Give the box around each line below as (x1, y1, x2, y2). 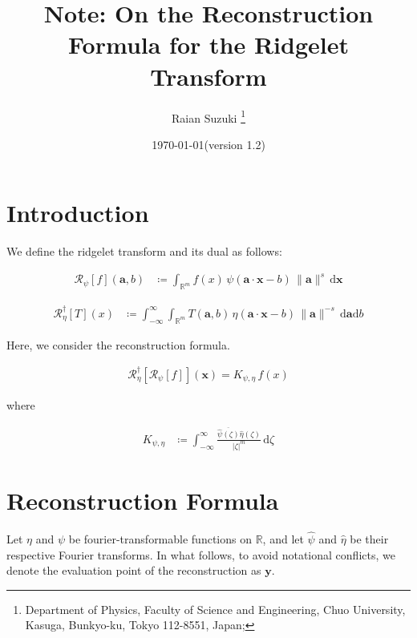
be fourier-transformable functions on (68, 531, 252, 547)
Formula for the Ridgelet (68, 28, 349, 61)
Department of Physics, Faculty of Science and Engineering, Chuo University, (25, 600, 406, 617)
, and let (262, 531, 304, 547)
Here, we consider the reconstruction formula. (6, 336, 230, 353)
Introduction (6, 196, 149, 229)
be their (350, 531, 389, 547)
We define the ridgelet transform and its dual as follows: (6, 243, 282, 260)
